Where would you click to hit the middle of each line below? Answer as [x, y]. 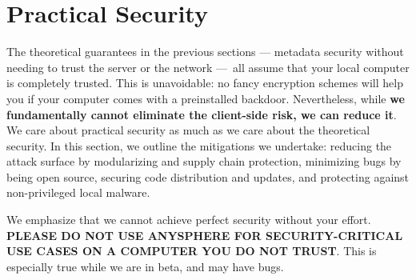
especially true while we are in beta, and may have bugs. [145, 266]
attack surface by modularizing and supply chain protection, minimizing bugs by [204, 161]
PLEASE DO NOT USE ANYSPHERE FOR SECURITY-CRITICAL [205, 235]
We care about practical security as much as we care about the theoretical [188, 130]
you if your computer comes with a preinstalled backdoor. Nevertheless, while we [206, 98]
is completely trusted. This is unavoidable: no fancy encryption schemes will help [205, 83]
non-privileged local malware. [78, 192]
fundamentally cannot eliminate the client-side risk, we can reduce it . [202, 114]
